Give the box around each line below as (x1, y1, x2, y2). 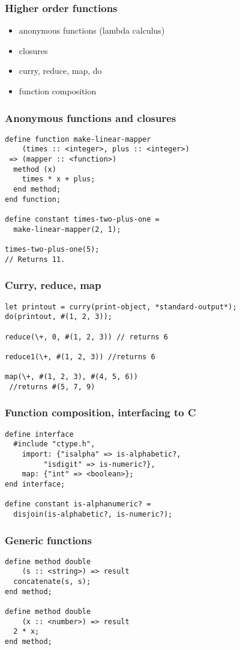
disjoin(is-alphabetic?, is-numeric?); (13, 509, 173, 518)
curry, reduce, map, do (19, 64, 102, 77)
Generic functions (5, 532, 92, 547)
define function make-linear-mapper (5, 135, 151, 144)
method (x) (13, 165, 56, 174)
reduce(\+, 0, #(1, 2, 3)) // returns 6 (5, 332, 169, 341)
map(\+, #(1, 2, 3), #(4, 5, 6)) (5, 372, 138, 381)
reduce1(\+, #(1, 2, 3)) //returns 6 (5, 352, 155, 361)
